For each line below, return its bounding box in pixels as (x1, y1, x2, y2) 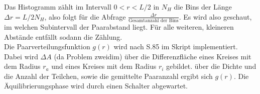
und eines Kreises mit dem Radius (51, 61, 157, 71)
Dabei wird (4, 51, 38, 61)
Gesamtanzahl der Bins (128, 18, 179, 23)
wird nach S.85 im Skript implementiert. (113, 41, 238, 52)
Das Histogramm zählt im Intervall (4, 2, 111, 12)
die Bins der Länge (174, 2, 232, 12)
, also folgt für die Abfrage (44, 11, 126, 22)
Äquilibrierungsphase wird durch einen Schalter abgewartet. (4, 80, 188, 91)
